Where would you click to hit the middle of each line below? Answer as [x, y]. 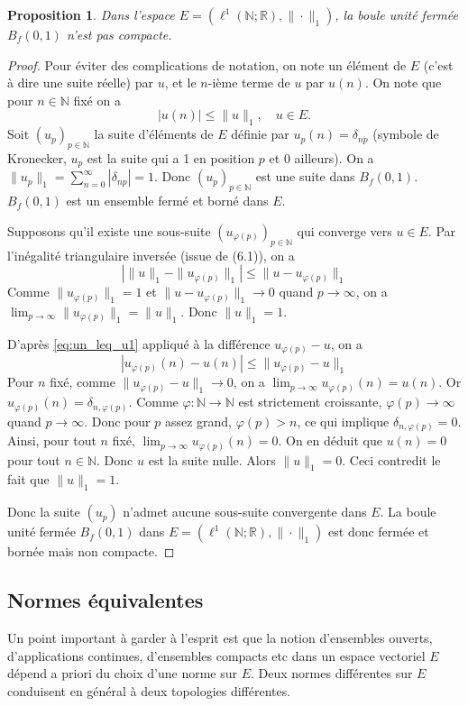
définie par [260, 134]
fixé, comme [83, 382]
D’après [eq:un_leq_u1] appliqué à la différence [139, 343]
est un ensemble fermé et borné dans [167, 201]
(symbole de [406, 134]
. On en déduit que [330, 440]
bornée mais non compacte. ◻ [91, 551]
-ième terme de [249, 83]
